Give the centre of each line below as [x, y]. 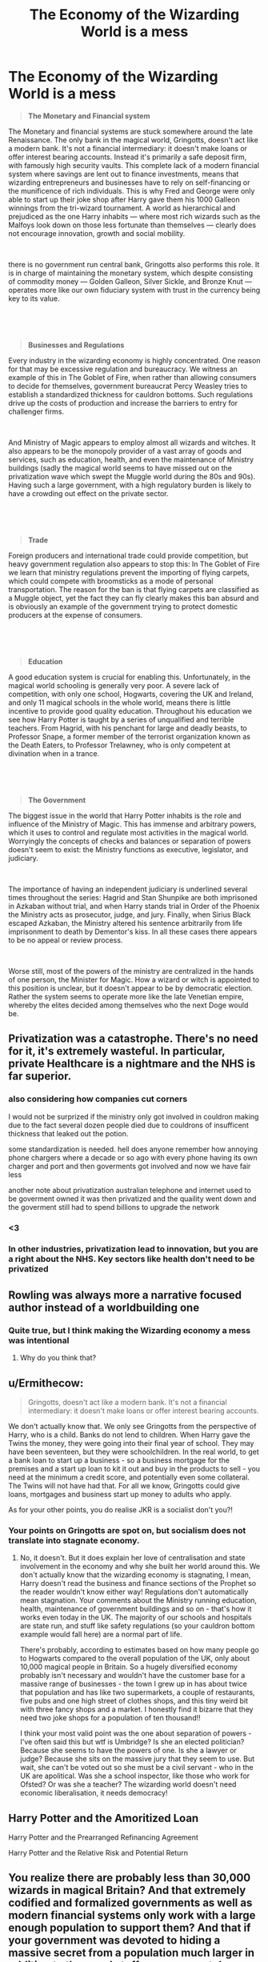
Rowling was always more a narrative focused [125, 1295]
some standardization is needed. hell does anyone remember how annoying [133, 1149]
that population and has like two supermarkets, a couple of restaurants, [137, 1692]
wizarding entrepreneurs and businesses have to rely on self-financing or [129, 182]
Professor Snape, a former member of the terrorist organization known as [129, 736]
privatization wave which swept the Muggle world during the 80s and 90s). [132, 476]
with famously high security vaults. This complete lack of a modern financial [134, 165]
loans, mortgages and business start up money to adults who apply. [120, 1494]
